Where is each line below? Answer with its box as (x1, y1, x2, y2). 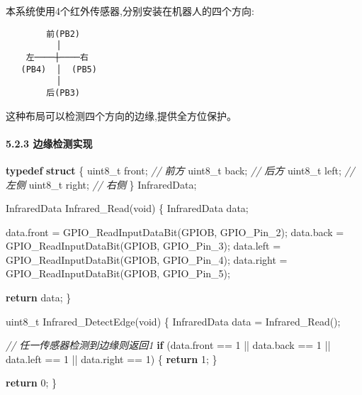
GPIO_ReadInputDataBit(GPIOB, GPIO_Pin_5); (6, 266, 230, 281)
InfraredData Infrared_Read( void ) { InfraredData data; (6, 201, 249, 216)
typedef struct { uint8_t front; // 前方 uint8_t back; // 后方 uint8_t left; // (6, 162, 355, 177)
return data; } (6, 290, 72, 305)
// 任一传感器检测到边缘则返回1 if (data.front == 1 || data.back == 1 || (6, 338, 331, 352)
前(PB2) (46, 28, 80, 39)
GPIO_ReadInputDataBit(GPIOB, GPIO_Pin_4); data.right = (6, 252, 288, 267)
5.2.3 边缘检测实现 (6, 135, 93, 150)
